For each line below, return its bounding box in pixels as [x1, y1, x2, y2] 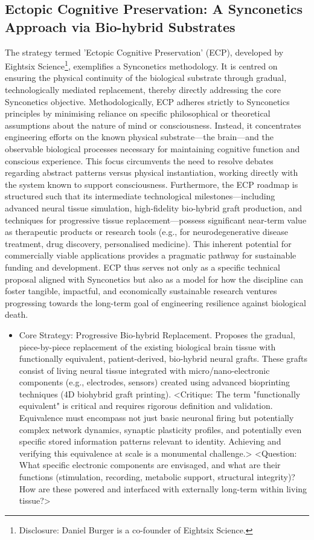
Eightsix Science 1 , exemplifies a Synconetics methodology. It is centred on [5, 58, 278, 72]
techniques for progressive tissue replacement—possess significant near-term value [5, 213, 307, 226]
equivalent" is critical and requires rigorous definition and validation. [19, 399, 273, 412]
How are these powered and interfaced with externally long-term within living [19, 482, 307, 495]
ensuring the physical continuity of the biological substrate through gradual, [5, 71, 287, 84]
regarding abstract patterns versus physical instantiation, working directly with [5, 166, 298, 179]
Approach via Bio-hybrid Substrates [5, 17, 235, 36]
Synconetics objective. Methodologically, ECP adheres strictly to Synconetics [5, 95, 290, 108]
